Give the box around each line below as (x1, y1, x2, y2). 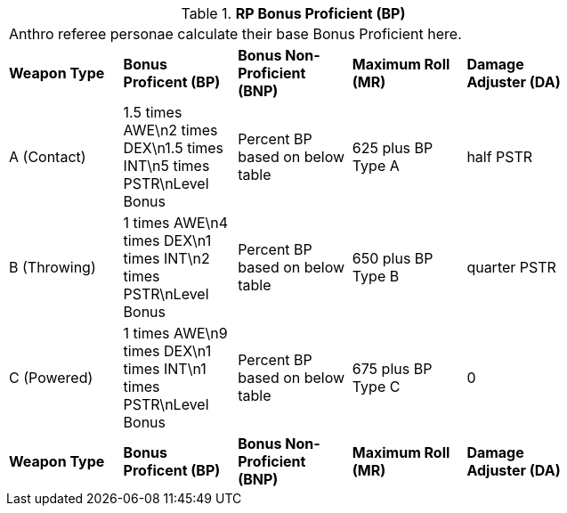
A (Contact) (9, 148, 86, 166)
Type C (352, 378, 401, 395)
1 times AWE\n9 (123, 324, 228, 342)
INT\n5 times (123, 157, 210, 175)
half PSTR (466, 148, 533, 166)
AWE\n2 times (123, 121, 218, 139)
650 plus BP (352, 249, 433, 267)
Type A (352, 157, 400, 175)
